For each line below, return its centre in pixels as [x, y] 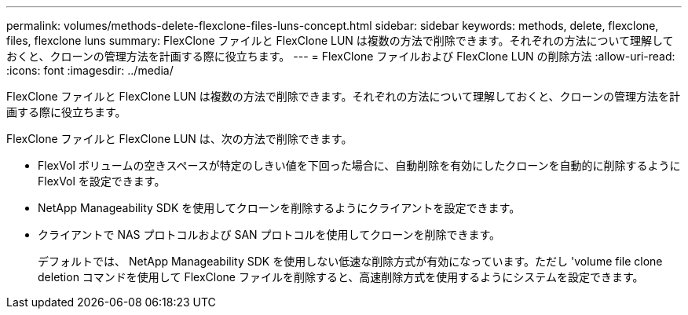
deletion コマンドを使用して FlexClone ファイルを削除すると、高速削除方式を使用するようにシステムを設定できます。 [341, 277]
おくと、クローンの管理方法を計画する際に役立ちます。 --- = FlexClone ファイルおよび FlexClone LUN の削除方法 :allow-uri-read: [341, 56]
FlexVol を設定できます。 [102, 181]
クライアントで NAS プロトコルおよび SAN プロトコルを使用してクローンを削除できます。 [269, 234]
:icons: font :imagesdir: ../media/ [90, 70]
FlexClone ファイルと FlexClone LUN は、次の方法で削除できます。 [179, 139]
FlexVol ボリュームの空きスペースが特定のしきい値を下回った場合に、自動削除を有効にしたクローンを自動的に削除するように [359, 165]
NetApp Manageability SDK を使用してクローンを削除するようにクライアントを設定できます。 [279, 208]
